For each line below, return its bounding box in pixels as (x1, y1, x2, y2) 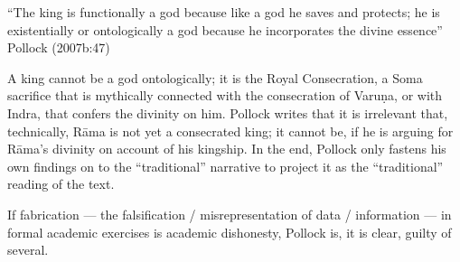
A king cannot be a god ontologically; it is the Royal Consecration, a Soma (7, 68, 423, 87)
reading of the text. (7, 174, 115, 193)
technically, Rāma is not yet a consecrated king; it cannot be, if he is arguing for (7, 121, 454, 140)
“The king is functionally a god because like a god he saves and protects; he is (7, 3, 440, 21)
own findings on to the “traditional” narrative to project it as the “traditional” (7, 156, 444, 175)
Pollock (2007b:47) (7, 38, 110, 57)
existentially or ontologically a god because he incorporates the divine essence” (7, 20, 443, 39)
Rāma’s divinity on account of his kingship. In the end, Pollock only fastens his (7, 139, 446, 158)
